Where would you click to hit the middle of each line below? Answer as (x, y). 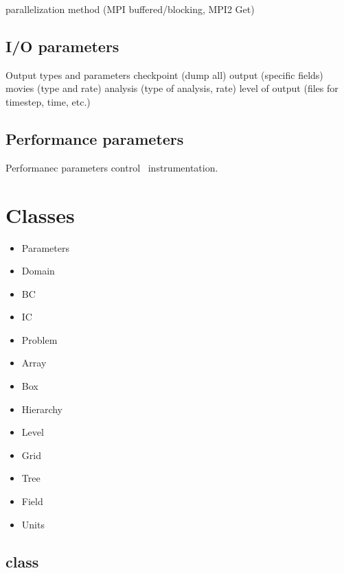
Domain (38, 271)
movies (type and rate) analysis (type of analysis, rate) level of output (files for (172, 88)
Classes (40, 214)
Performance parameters (95, 138)
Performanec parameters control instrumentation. (112, 167)
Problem (39, 339)
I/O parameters (62, 46)
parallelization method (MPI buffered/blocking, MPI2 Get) (130, 9)
